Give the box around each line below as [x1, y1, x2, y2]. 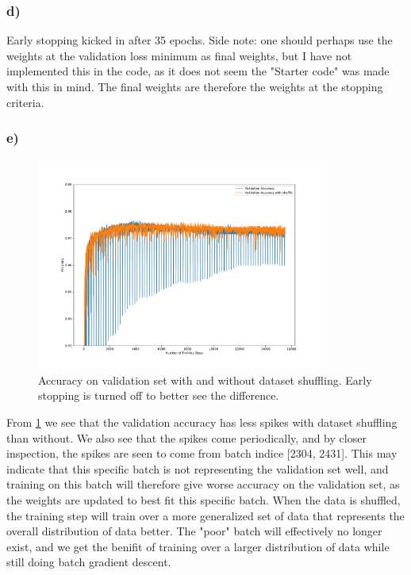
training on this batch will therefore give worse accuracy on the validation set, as [6, 476, 400, 493]
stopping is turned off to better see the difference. [38, 387, 279, 404]
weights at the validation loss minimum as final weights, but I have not [6, 47, 352, 63]
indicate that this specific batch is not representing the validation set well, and [6, 460, 389, 477]
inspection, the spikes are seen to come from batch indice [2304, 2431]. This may [6, 445, 398, 462]
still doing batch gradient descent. [6, 554, 171, 570]
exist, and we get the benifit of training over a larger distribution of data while [6, 538, 390, 554]
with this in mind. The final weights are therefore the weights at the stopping [6, 79, 383, 94]
